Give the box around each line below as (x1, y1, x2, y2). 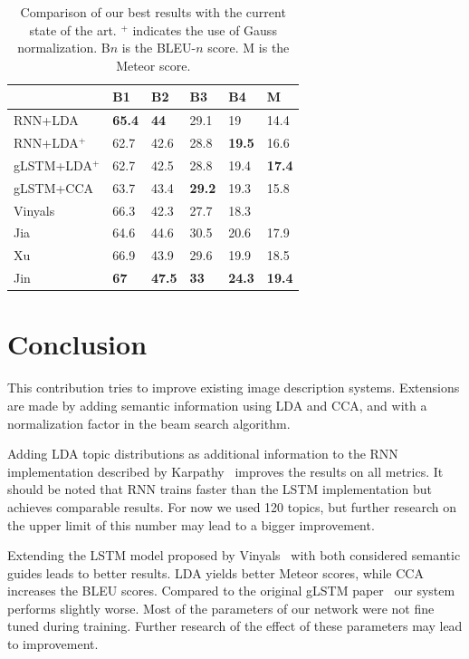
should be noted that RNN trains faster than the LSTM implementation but (7, 480, 432, 499)
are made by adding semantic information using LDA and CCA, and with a (7, 395, 427, 414)
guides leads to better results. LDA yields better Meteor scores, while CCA (7, 563, 424, 582)
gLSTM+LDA (14, 155, 92, 174)
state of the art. (29, 20, 117, 39)
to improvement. (7, 635, 99, 654)
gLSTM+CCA (14, 178, 94, 197)
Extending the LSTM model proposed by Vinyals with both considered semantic (7, 546, 461, 565)
